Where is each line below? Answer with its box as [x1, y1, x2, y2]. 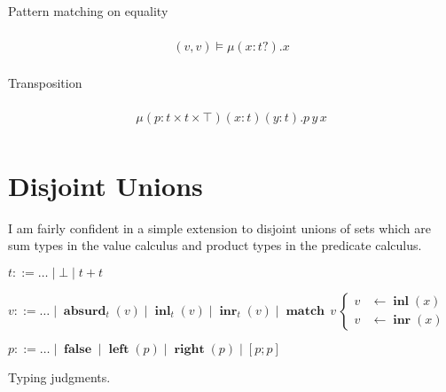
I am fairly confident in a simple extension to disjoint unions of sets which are [8, 218, 431, 237]
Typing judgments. [8, 367, 111, 386]
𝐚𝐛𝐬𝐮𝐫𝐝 [63, 304, 106, 318]
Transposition [8, 73, 82, 91]
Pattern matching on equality [8, 2, 168, 20]
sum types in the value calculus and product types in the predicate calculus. [8, 236, 422, 255]
